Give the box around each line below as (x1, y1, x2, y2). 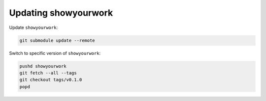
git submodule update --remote (19, 37, 96, 43)
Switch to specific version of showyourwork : (9, 50, 101, 56)
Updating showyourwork (9, 7, 113, 18)
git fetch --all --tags (19, 70, 77, 76)
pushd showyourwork (19, 63, 66, 69)
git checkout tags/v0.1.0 (19, 77, 82, 83)
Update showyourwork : (9, 25, 58, 30)
